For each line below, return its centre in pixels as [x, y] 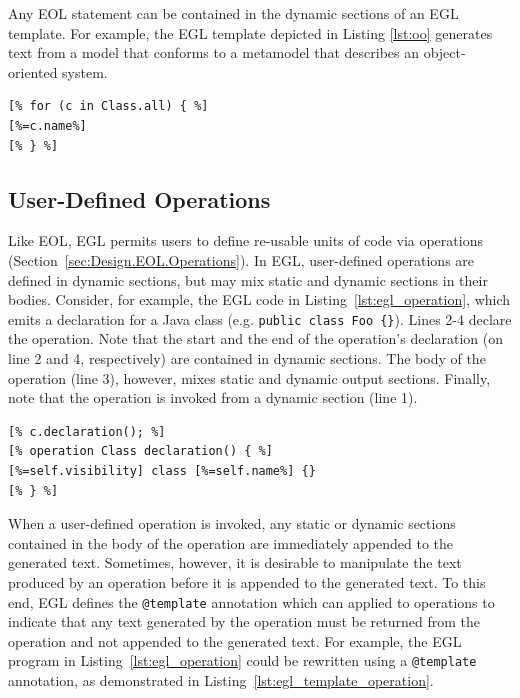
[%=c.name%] [47, 125]
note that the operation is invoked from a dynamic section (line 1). [213, 397]
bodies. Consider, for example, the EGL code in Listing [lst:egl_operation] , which [259, 299]
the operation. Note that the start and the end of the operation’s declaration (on [256, 338]
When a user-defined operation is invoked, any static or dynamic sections [232, 523]
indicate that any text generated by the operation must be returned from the [244, 621]
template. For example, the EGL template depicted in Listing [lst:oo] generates [250, 32]
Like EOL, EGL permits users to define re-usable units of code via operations [245, 240]
